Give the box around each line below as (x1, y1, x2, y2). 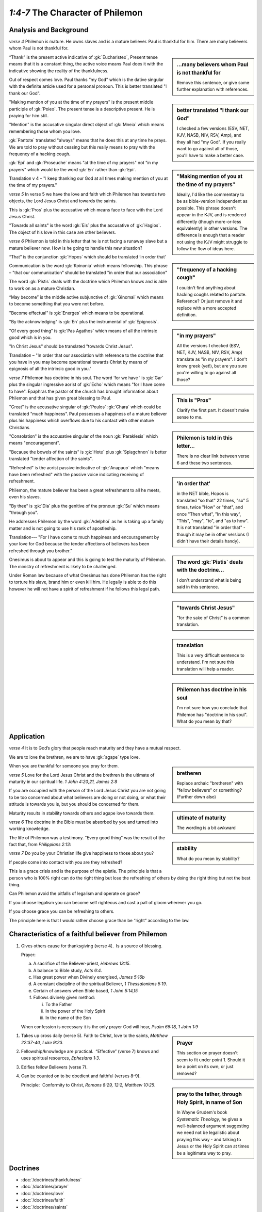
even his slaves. (9, 494, 41, 500)
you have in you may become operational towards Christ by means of (9, 359, 148, 365)
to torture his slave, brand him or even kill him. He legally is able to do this (9, 579, 156, 585)
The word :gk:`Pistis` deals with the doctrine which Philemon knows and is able (9, 279, 167, 285)
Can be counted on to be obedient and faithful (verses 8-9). (21, 1073, 141, 1079)
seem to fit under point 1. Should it (177, 1057, 245, 1063)
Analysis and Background (9, 26, 88, 34)
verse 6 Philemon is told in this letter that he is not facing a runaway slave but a (9, 238, 167, 244)
